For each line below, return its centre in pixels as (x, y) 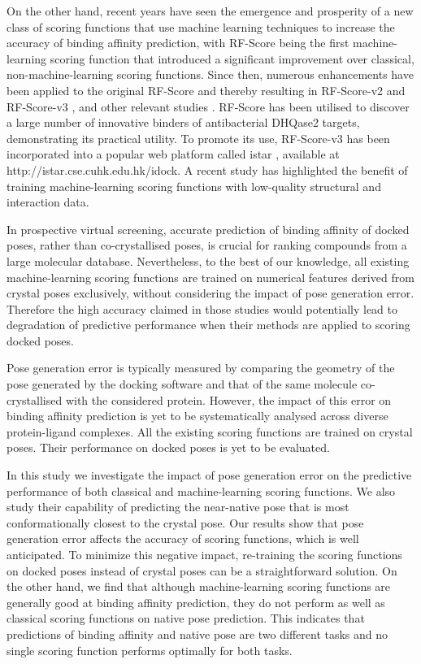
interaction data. (48, 202)
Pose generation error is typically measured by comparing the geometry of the (201, 368)
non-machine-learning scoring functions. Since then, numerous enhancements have (210, 74)
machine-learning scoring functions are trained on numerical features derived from (210, 277)
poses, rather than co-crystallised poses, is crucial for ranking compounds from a (207, 245)
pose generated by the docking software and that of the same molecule (182, 384)
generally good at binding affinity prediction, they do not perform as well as (196, 602)
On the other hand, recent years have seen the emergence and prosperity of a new (210, 11)
